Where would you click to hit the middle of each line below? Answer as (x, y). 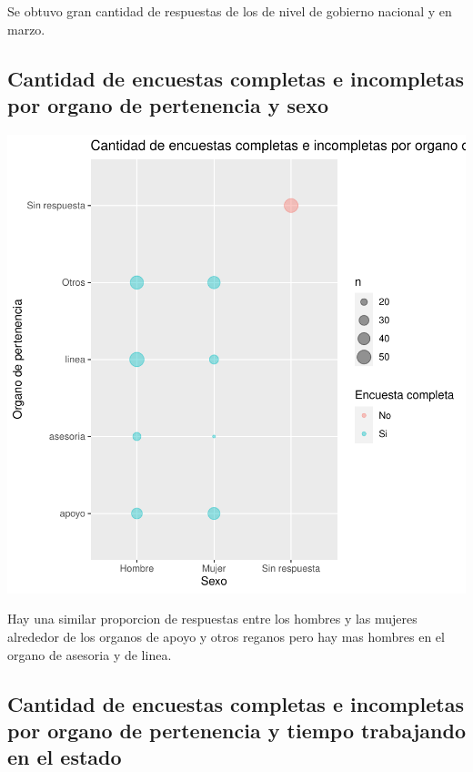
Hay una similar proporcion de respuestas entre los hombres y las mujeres (212, 619)
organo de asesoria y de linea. (90, 654)
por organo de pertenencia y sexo (168, 104)
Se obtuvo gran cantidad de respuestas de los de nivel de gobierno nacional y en (230, 11)
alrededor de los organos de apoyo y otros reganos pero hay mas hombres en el (226, 636)
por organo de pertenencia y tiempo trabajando (236, 730)
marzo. (26, 29)
